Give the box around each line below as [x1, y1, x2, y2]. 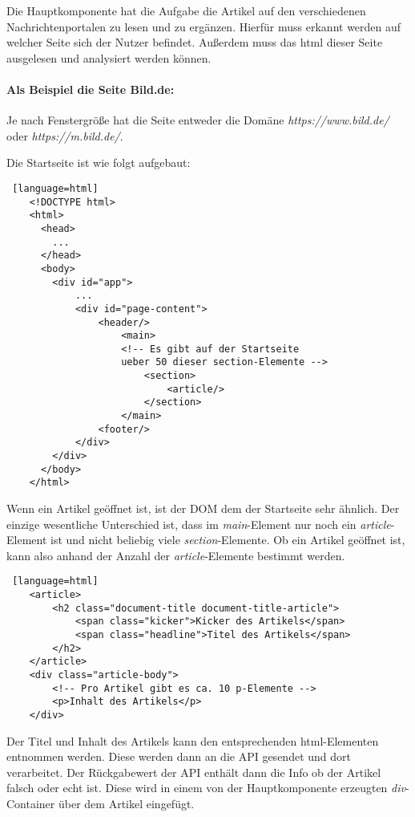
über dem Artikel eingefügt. [58, 795, 195, 812]
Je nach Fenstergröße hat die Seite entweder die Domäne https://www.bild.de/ [6, 112, 389, 128]
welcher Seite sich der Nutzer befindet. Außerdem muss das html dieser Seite [6, 34, 383, 51]
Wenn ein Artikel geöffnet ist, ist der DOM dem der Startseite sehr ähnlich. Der [6, 500, 400, 517]
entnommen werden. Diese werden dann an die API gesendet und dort [6, 748, 351, 765]
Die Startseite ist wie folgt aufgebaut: [6, 154, 191, 171]
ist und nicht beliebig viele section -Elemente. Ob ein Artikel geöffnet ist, [50, 531, 405, 548]
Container [6, 795, 55, 812]
